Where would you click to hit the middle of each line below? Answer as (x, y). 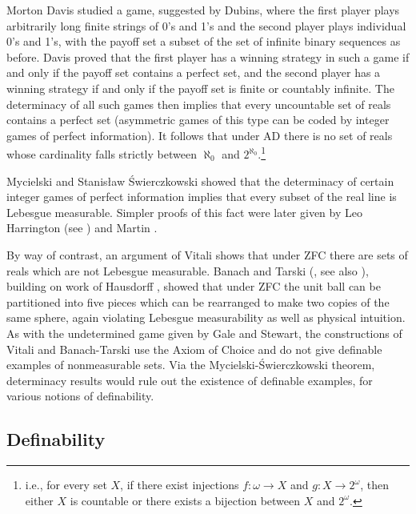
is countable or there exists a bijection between (185, 500)
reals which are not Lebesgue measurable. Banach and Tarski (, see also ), (188, 270)
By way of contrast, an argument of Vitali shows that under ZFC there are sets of (207, 254)
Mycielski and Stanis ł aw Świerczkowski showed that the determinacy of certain (200, 181)
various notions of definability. (80, 396)
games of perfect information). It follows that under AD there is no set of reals (200, 135)
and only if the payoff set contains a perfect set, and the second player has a (194, 72)
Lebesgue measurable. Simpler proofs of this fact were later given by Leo (184, 212)
